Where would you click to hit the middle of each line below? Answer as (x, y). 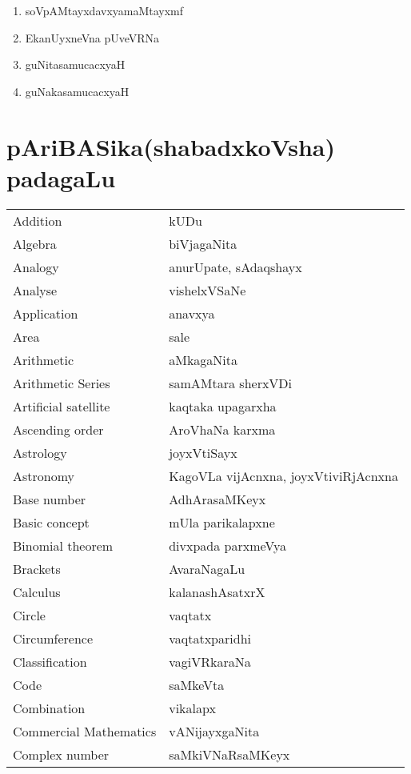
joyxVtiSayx (203, 452)
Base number (50, 499)
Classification (50, 661)
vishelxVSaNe (207, 290)
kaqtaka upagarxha (223, 406)
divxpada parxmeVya (227, 545)
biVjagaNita (203, 243)
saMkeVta (197, 684)
